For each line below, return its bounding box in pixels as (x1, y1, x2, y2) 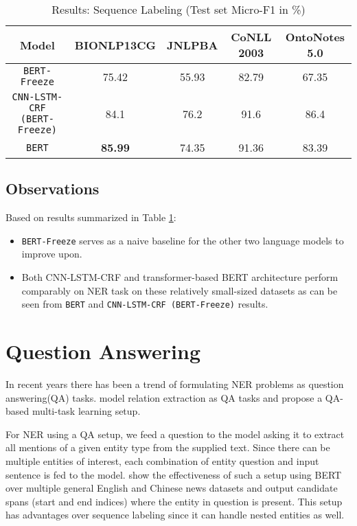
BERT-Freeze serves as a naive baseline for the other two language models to (21, 233, 344, 247)
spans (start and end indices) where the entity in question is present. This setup (5, 494, 343, 508)
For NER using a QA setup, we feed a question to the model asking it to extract (5, 426, 345, 441)
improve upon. (21, 247, 82, 261)
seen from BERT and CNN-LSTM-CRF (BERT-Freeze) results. (21, 297, 268, 311)
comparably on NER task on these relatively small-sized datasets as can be (21, 283, 338, 297)
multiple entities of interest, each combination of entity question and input (5, 453, 319, 468)
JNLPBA (166, 36, 218, 53)
